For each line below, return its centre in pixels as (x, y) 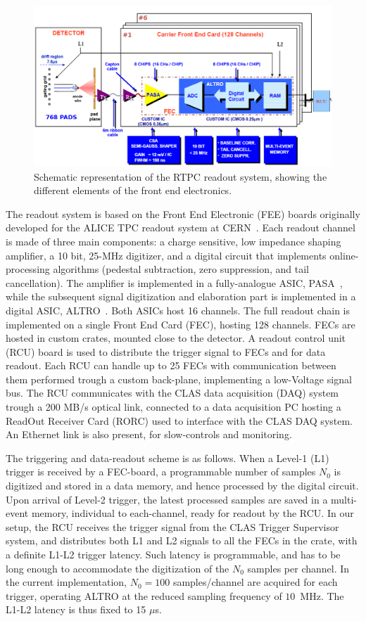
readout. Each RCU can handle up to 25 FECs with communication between (171, 365)
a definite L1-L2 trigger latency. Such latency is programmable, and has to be (173, 554)
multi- (344, 499)
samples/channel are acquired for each (255, 582)
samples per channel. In (298, 568)
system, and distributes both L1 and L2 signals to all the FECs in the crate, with (182, 540)
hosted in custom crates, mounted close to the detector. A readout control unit (176, 338)
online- (344, 255)
